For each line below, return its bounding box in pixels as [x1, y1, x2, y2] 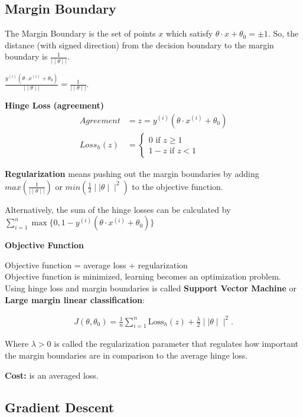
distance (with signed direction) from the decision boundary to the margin [5, 38, 274, 51]
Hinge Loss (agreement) [5, 99, 104, 111]
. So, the [268, 27, 299, 40]
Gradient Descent [5, 398, 115, 416]
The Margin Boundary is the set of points [5, 27, 156, 40]
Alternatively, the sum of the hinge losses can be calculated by [5, 203, 231, 215]
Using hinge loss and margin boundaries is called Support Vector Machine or [5, 281, 297, 294]
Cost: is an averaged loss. [5, 369, 99, 381]
